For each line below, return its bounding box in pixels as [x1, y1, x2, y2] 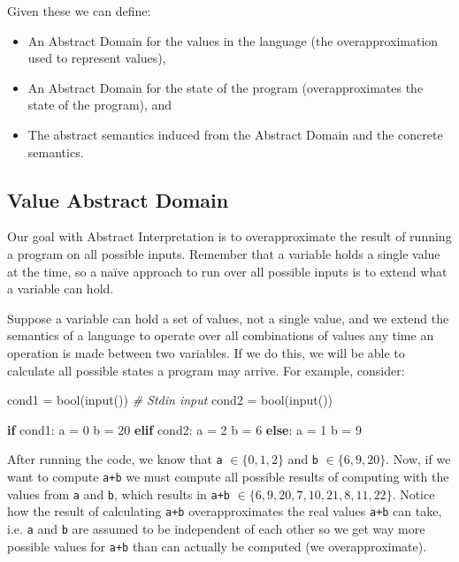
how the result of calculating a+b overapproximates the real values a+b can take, [7, 502, 442, 520]
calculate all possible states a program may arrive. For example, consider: [7, 361, 405, 379]
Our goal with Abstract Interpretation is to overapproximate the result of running [7, 227, 452, 246]
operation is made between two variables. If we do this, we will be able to [7, 343, 405, 361]
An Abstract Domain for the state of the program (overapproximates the [27, 78, 424, 96]
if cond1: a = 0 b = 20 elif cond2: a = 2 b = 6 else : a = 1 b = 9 [7, 420, 362, 438]
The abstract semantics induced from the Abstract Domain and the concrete [27, 125, 443, 143]
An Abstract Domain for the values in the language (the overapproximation [27, 31, 439, 49]
